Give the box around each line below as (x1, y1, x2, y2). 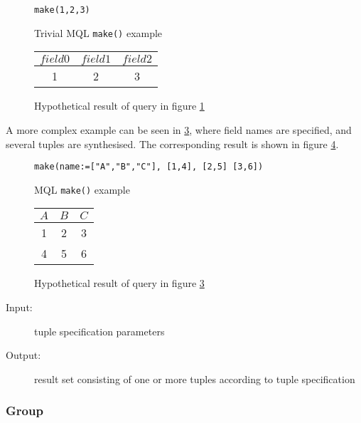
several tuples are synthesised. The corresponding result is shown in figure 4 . (6, 136, 339, 151)
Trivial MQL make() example (34, 25, 163, 40)
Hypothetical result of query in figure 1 (34, 98, 205, 113)
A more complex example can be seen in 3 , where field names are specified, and (6, 122, 352, 137)
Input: (6, 300, 33, 314)
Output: (6, 348, 41, 362)
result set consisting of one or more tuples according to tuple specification (34, 371, 355, 386)
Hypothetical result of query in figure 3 (34, 276, 205, 291)
